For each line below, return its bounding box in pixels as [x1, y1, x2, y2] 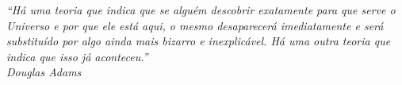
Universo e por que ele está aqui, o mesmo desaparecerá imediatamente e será [6, 17, 384, 33]
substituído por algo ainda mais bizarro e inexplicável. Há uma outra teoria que [6, 33, 391, 49]
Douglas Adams [6, 64, 82, 80]
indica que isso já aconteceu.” [6, 48, 148, 64]
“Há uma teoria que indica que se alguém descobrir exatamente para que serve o [6, 2, 396, 17]
